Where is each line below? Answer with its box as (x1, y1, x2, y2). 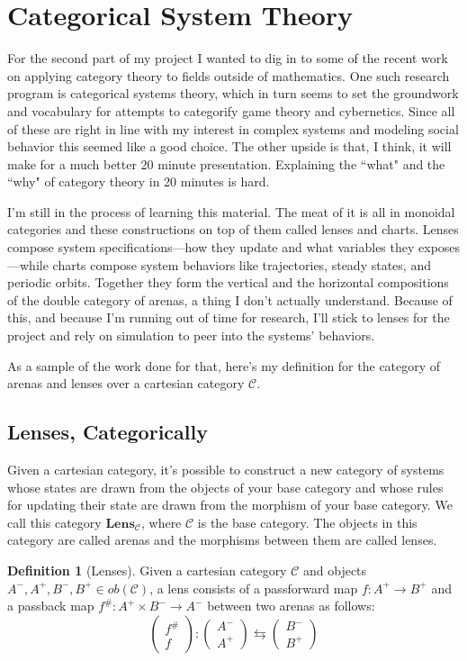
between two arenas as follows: (207, 596, 375, 615)
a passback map (7, 596, 94, 615)
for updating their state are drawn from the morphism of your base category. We (7, 495, 453, 514)
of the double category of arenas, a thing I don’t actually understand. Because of (7, 290, 453, 309)
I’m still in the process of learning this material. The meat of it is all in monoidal (7, 202, 455, 221)
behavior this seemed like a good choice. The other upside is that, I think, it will (7, 137, 452, 156)
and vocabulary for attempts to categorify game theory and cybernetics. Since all (7, 101, 455, 120)
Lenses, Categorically (7, 418, 208, 446)
